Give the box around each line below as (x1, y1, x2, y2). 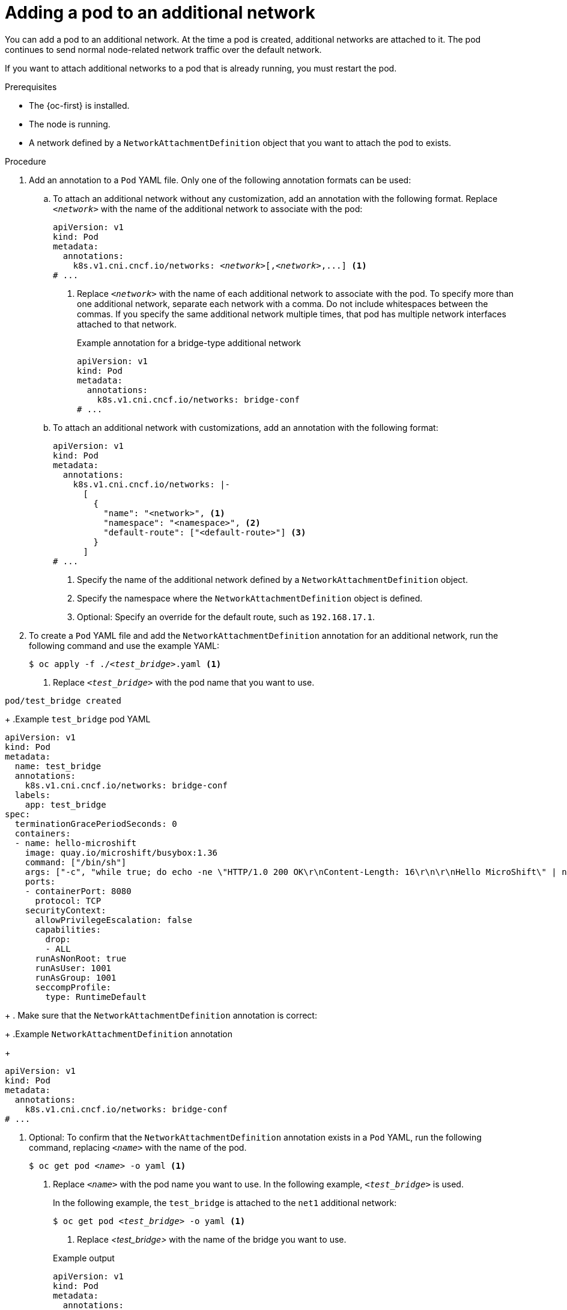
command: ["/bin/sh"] (25, 857, 127, 867)
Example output (53, 1252, 115, 1263)
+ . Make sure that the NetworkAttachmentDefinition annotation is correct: (5, 1010, 317, 1020)
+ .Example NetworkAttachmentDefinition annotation (5, 1028, 232, 1039)
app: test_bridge (25, 799, 106, 809)
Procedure (5, 156, 46, 166)
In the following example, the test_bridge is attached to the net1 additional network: (53, 1197, 397, 1208)
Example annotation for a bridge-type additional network (77, 337, 302, 348)
